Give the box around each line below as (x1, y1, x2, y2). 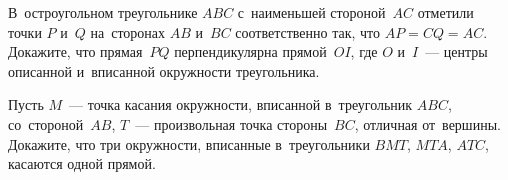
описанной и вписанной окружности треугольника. (8, 60, 320, 81)
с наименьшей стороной (237, 2, 386, 22)
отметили (417, 2, 474, 22)
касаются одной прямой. (8, 153, 156, 174)
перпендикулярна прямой (174, 41, 327, 62)
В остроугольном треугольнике (8, 2, 198, 22)
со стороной (8, 113, 84, 134)
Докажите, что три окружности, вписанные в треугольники (8, 133, 370, 154)
